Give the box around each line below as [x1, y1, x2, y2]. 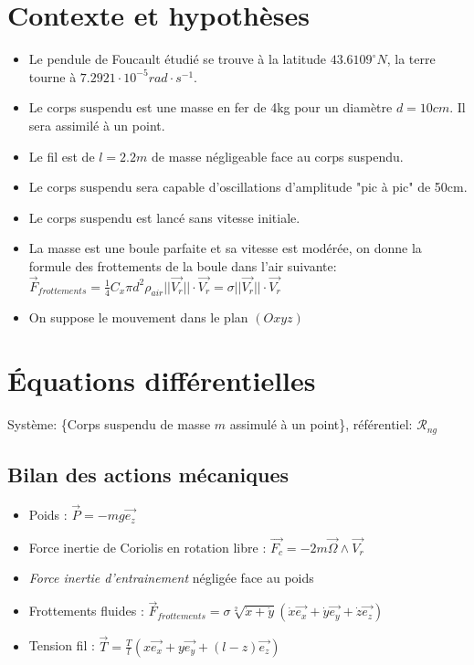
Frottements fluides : [28, 601, 144, 620]
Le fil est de [28, 146, 95, 165]
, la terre [386, 49, 436, 69]
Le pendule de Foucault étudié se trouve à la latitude [28, 49, 327, 69]
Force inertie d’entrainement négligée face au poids [28, 568, 314, 587]
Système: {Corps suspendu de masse [7, 415, 211, 434]
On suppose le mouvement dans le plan [28, 308, 248, 327]
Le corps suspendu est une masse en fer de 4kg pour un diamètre [28, 98, 393, 117]
